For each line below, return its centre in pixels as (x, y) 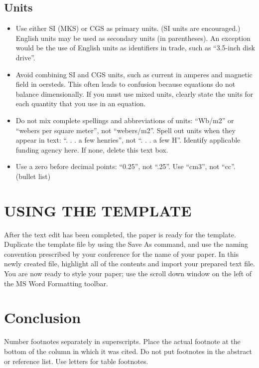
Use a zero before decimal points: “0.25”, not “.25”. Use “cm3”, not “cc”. (126, 166)
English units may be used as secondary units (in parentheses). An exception (133, 38)
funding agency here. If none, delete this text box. (92, 149)
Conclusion (43, 317)
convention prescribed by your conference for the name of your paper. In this (122, 254)
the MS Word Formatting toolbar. (56, 283)
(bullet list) (33, 176)
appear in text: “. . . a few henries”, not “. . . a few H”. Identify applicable (128, 140)
